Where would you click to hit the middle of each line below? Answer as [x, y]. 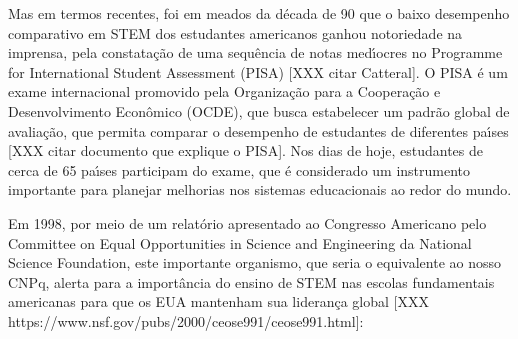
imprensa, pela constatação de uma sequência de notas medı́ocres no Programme [255, 52]
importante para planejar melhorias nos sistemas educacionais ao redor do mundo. [260, 189]
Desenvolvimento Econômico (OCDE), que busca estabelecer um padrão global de [259, 110]
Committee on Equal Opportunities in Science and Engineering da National [240, 242]
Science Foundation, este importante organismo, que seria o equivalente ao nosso [255, 262]
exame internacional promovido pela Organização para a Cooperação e [224, 91]
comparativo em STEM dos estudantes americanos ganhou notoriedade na [235, 32]
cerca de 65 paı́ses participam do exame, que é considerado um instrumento [239, 169]
